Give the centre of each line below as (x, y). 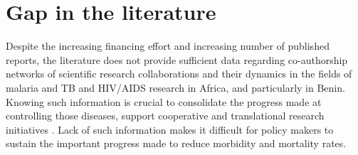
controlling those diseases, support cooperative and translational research (165, 116)
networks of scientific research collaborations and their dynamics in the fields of (179, 74)
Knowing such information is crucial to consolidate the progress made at (164, 101)
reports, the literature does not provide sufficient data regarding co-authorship (177, 59)
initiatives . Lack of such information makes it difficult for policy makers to (170, 129)
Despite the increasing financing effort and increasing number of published (168, 46)
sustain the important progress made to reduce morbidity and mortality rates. (176, 143)
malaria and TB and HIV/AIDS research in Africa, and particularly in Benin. (175, 87)
